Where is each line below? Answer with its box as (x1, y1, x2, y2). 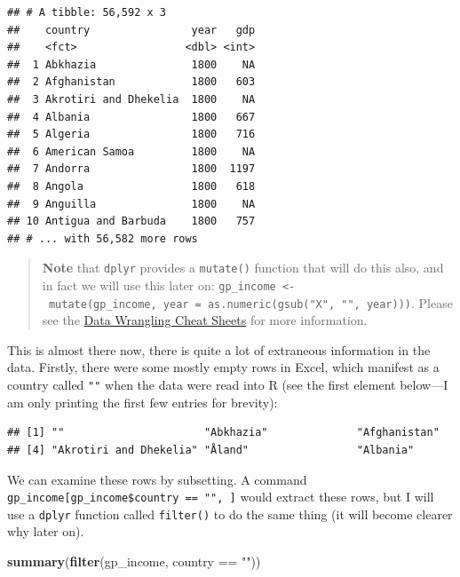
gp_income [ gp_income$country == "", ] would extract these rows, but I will (7, 487, 434, 506)
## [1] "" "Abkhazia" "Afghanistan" (7, 426, 440, 439)
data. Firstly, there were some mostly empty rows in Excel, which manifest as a (7, 358, 440, 376)
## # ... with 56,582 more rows (7, 232, 198, 245)
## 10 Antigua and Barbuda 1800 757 (7, 215, 256, 228)
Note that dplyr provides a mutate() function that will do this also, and (42, 258, 444, 277)
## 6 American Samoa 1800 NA (7, 145, 256, 158)
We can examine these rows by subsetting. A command (7, 470, 307, 488)
